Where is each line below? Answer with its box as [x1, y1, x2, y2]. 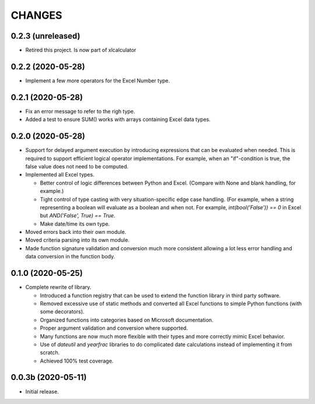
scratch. [40, 349, 60, 356]
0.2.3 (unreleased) [10, 31, 80, 41]
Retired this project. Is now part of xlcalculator [25, 47, 136, 54]
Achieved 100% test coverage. [40, 357, 114, 364]
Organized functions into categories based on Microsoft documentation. [40, 316, 213, 323]
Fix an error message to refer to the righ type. [25, 108, 135, 115]
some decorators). [40, 308, 85, 315]
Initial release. [25, 388, 59, 395]
